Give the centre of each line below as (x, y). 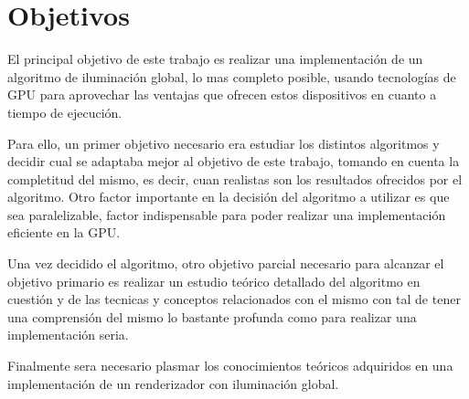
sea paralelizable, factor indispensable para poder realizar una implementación (227, 214)
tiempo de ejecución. (65, 112)
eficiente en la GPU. (64, 232)
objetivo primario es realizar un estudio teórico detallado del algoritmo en (214, 281)
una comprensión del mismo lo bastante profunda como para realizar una (212, 316)
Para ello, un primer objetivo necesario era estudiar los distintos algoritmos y (224, 143)
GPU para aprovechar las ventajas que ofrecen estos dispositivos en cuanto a (222, 94)
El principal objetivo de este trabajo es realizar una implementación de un (215, 59)
